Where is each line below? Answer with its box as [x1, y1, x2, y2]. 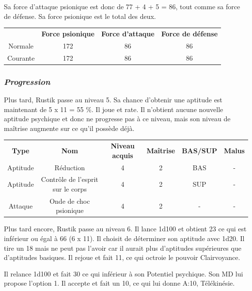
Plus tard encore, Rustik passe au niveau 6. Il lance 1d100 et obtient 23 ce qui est [4, 224, 247, 234]
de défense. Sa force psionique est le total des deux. [4, 11, 156, 21]
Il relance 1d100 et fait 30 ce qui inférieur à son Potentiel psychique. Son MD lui [4, 268, 243, 278]
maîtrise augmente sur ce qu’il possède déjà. [4, 123, 135, 133]
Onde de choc [49, 195, 90, 206]
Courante [7, 52, 35, 63]
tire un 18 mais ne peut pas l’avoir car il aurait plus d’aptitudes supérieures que [4, 242, 241, 253]
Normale [8, 40, 34, 50]
